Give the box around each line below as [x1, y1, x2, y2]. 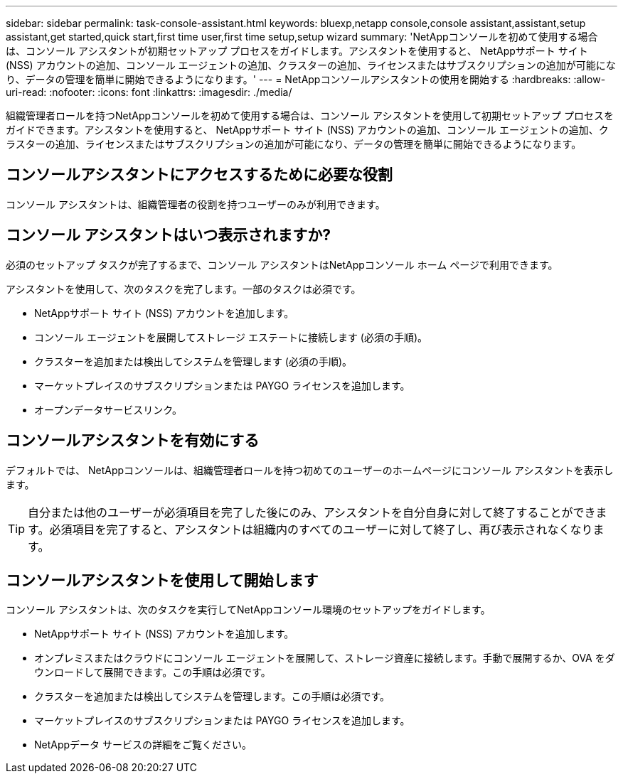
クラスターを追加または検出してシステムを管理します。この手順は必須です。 [34, 690, 390, 703]
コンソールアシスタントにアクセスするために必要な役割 [6, 166, 393, 184]
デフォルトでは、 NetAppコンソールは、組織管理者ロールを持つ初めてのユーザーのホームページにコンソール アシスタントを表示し [6, 463, 614, 476]
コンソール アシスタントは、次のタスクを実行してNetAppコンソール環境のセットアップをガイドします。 [6, 603, 491, 616]
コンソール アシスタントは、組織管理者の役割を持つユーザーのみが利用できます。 [6, 198, 385, 210]
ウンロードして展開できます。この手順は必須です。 [34, 666, 271, 679]
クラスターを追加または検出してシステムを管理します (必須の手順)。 [34, 355, 353, 367]
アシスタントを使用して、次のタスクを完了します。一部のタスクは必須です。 [6, 282, 361, 295]
